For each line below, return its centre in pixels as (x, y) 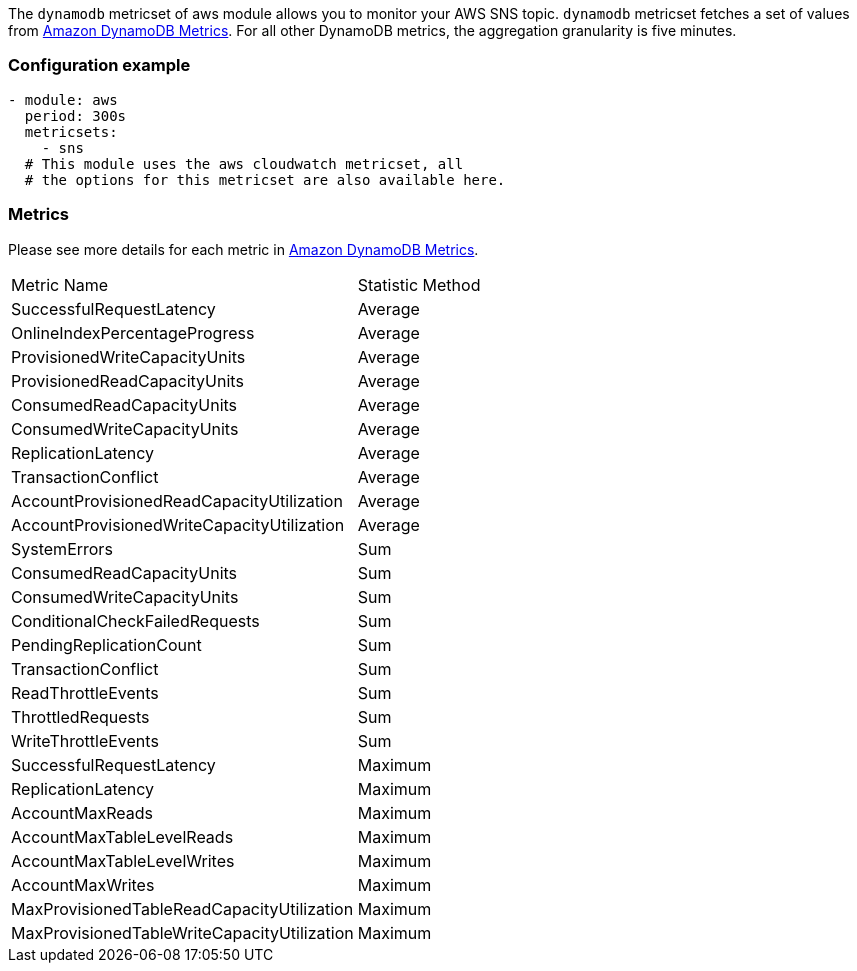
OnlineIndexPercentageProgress (133, 332)
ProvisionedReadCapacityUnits (127, 380)
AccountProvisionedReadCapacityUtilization (177, 500)
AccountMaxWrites (83, 884)
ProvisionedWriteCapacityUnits (128, 356)
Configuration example (99, 65)
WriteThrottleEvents (85, 740)
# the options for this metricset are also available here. (265, 179)
